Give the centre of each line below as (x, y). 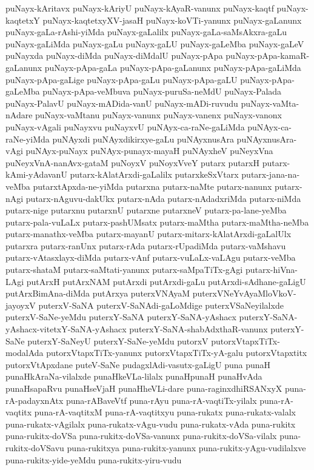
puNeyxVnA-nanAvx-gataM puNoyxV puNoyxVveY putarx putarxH (133, 162)
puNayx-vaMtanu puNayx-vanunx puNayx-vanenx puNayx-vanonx (159, 115)
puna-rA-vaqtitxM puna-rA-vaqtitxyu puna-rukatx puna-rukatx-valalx (165, 412)
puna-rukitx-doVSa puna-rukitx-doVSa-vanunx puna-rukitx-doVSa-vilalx (141, 436)
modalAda (25, 353)
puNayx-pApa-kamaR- (268, 55)
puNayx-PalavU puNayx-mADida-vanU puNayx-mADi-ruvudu (122, 103)
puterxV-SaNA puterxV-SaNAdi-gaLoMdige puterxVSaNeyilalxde (161, 305)
